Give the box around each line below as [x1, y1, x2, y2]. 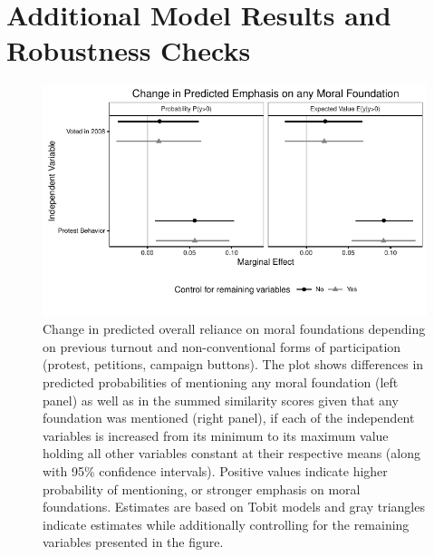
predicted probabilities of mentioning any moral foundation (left [43, 373, 399, 392]
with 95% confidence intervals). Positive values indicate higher [43, 462, 388, 481]
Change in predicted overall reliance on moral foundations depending [43, 319, 426, 338]
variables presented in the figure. [43, 533, 224, 552]
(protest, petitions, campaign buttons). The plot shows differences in [43, 355, 424, 374]
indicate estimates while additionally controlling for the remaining [43, 514, 410, 533]
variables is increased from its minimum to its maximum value [43, 425, 389, 445]
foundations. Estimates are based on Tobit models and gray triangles [43, 497, 425, 516]
